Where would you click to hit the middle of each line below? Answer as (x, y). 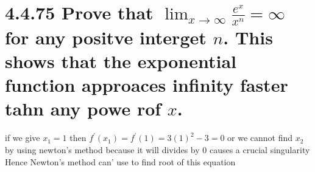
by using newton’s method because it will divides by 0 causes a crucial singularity (157, 149)
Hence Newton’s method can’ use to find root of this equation (120, 161)
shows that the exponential (121, 61)
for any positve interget (106, 37)
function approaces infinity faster (147, 85)
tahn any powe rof (83, 108)
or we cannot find (260, 138)
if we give (23, 138)
